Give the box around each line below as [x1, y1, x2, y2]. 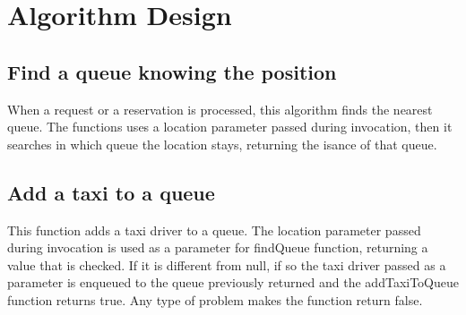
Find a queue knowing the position [7, 57, 337, 85]
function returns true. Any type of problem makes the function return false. [7, 290, 423, 309]
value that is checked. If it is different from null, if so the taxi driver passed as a [7, 255, 446, 274]
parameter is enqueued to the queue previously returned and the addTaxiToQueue [7, 273, 459, 292]
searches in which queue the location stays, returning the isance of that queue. [7, 134, 437, 153]
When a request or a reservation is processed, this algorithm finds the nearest [7, 99, 433, 118]
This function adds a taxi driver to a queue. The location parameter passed [7, 220, 421, 239]
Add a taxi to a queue [7, 178, 215, 206]
